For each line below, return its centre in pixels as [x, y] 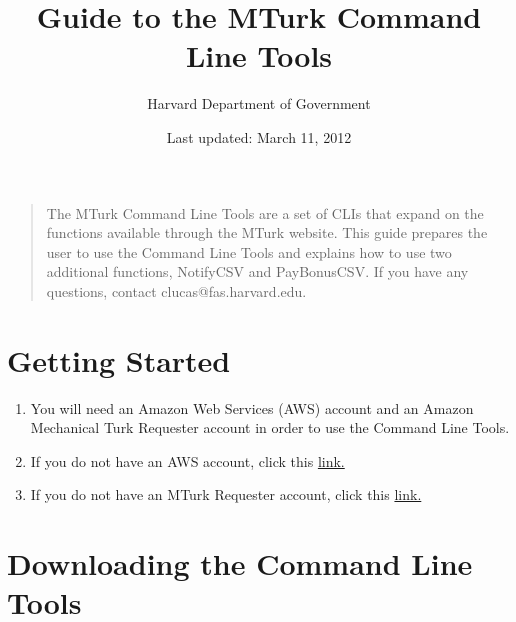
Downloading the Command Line [240, 563]
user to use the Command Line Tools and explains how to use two [249, 251]
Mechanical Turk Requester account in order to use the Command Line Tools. [270, 427]
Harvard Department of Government [259, 103]
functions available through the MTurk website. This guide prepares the [267, 232]
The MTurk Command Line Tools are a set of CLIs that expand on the [265, 212]
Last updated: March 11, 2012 [259, 136]
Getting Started [119, 359]
